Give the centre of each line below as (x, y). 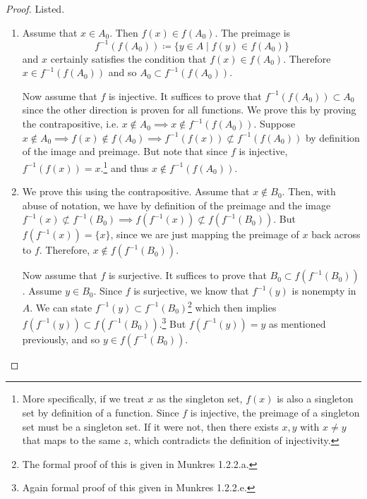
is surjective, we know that (191, 291)
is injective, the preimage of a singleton (275, 412)
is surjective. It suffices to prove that (187, 275)
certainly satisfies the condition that (128, 58)
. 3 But (173, 322)
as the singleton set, (199, 399)
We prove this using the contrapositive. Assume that (136, 191)
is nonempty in (324, 291)
